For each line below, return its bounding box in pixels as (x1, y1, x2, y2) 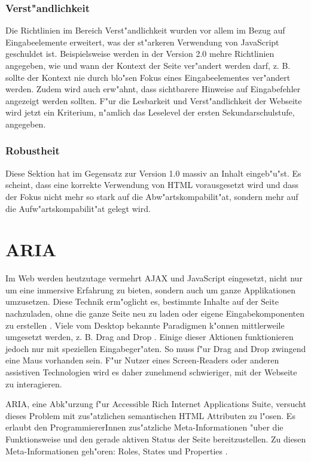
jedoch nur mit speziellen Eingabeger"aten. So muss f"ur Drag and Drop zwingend (5, 342, 306, 354)
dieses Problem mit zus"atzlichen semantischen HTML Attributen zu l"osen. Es (5, 409, 295, 421)
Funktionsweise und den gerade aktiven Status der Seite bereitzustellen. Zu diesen (5, 433, 306, 445)
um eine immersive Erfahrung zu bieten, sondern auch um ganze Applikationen (5, 283, 296, 296)
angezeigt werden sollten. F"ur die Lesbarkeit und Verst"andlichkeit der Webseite (5, 94, 302, 107)
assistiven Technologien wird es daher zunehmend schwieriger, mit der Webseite (5, 366, 297, 378)
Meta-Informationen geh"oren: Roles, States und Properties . (5, 444, 228, 457)
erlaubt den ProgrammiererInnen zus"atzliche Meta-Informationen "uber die (5, 421, 283, 433)
